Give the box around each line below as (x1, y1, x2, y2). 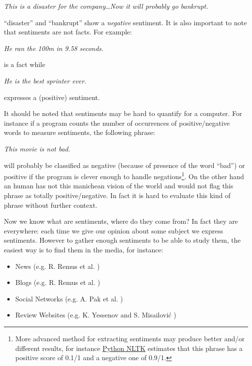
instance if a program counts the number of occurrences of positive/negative (4, 117, 230, 128)
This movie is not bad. (4, 143, 71, 153)
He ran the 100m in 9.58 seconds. (4, 43, 104, 53)
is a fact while (4, 59, 46, 69)
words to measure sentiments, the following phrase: (4, 127, 155, 137)
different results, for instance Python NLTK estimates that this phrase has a (15, 343, 243, 353)
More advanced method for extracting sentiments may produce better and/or (15, 333, 245, 343)
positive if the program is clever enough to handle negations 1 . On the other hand (4, 170, 244, 181)
